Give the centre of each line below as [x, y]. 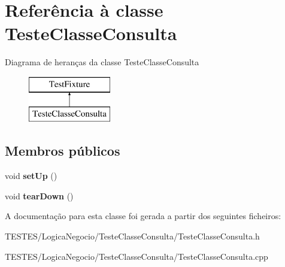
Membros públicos [63, 151]
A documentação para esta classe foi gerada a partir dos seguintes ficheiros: [143, 216]
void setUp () [31, 176]
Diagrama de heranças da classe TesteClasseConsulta [102, 62]
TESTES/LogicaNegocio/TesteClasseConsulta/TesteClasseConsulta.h [132, 236]
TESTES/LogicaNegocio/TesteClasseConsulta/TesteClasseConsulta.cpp [137, 256]
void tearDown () [39, 195]
